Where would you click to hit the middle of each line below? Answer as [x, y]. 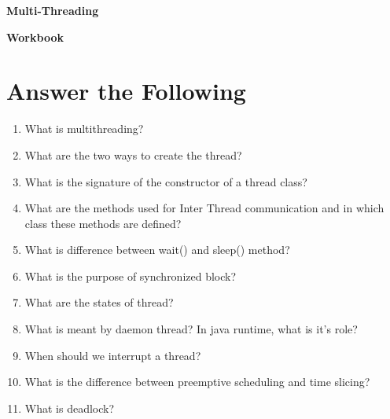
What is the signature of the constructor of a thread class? [166, 181]
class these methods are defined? [103, 223]
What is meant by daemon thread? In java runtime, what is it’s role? [191, 329]
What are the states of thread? [99, 302]
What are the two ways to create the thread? [133, 154]
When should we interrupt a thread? [113, 355]
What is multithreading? [84, 129]
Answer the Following [126, 91]
